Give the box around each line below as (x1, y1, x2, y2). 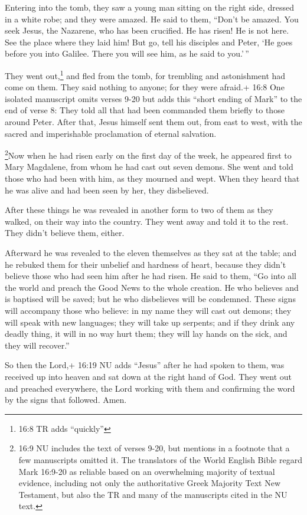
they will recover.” (5, 339, 70, 351)
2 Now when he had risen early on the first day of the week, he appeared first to (5, 147, 292, 161)
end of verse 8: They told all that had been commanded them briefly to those (5, 104, 285, 116)
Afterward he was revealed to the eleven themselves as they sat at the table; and (5, 247, 296, 258)
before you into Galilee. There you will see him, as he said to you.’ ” (5, 47, 249, 60)
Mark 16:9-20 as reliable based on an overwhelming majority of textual (18, 465, 275, 477)
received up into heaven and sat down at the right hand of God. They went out (5, 370, 292, 382)
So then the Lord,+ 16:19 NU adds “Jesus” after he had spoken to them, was (5, 359, 285, 371)
